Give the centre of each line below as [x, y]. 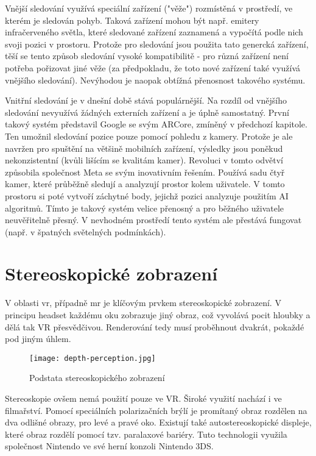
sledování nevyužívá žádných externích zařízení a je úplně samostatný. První [147, 112]
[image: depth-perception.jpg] [93, 358]
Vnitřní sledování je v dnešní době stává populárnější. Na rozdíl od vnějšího [146, 100]
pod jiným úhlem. [38, 339]
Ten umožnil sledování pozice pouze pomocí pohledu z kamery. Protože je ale [149, 136]
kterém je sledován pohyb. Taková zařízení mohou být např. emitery [132, 20]
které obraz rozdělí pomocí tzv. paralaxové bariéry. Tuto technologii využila [146, 434]
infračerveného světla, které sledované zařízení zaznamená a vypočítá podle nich [154, 32]
